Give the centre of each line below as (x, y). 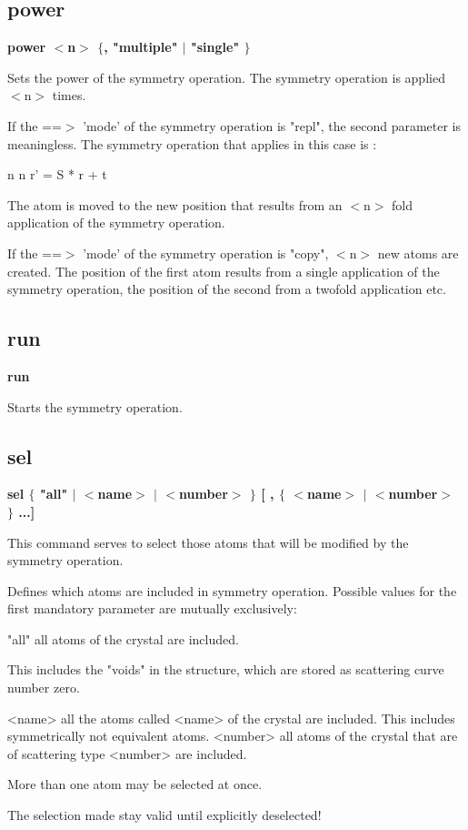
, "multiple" (141, 47)
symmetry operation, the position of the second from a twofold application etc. (227, 289)
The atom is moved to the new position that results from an (175, 204)
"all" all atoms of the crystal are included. (123, 638)
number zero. (44, 688)
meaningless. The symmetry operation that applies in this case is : (192, 143)
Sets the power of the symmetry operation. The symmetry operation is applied (226, 77)
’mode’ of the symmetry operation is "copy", (206, 253)
